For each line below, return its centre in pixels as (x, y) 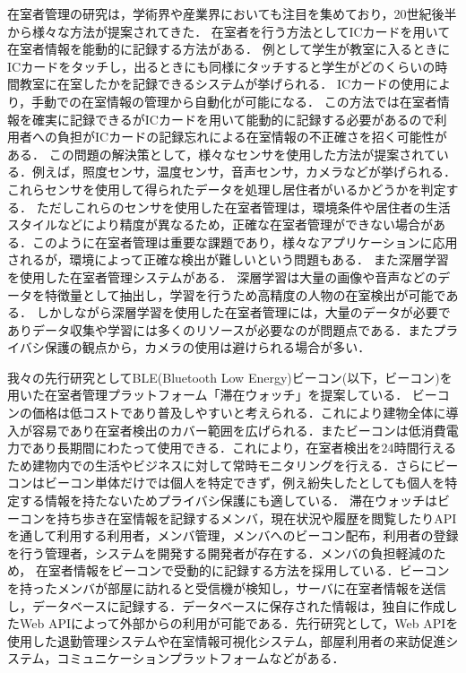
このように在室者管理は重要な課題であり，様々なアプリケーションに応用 (245, 242)
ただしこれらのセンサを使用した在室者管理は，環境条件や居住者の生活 (243, 207)
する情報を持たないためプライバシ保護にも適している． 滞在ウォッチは (228, 500)
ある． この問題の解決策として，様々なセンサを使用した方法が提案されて (222, 154)
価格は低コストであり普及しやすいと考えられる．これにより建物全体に (239, 413)
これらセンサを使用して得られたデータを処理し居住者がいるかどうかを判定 (227, 189)
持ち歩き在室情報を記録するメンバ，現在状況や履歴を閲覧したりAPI (257, 518)
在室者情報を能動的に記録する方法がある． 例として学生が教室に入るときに (229, 49)
